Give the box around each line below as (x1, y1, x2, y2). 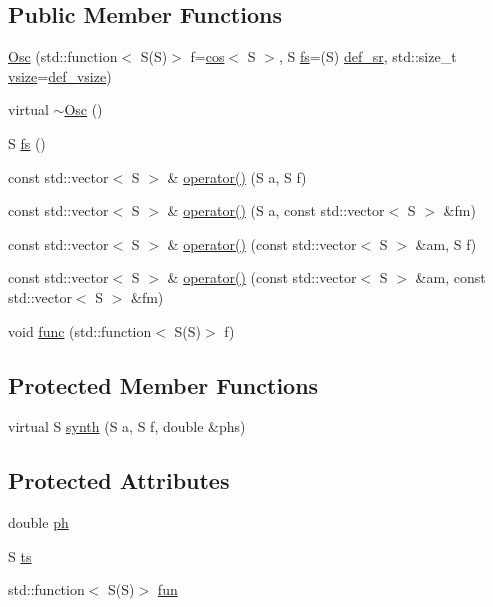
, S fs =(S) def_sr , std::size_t (278, 46, 457, 67)
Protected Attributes (8, 465, 230, 496)
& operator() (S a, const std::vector (167, 200, 385, 221)
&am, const (415, 267, 486, 288)
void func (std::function (8, 320, 152, 341)
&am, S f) (415, 233, 477, 254)
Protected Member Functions (8, 369, 319, 400)
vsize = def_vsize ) (8, 65, 112, 86)
